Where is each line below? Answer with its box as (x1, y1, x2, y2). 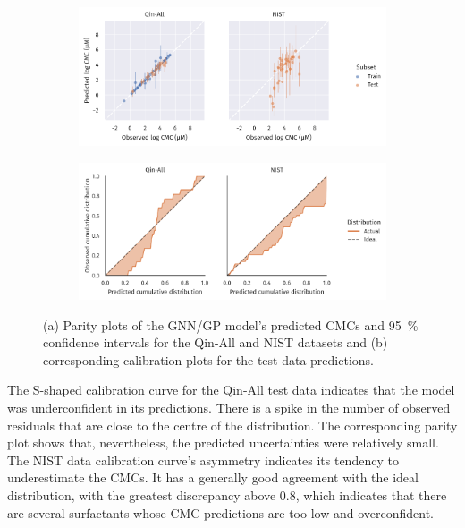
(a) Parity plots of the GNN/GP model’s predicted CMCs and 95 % (43, 315, 418, 334)
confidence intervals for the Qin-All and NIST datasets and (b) (43, 333, 388, 352)
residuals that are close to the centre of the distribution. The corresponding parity (7, 415, 458, 434)
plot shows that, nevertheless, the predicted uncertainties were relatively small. (7, 433, 439, 452)
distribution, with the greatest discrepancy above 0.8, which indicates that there (7, 486, 447, 505)
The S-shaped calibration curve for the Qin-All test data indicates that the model (7, 380, 455, 399)
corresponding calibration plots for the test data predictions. (43, 350, 374, 369)
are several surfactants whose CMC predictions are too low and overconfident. (7, 503, 434, 522)
